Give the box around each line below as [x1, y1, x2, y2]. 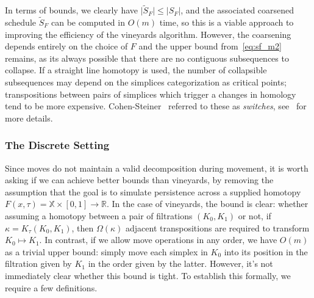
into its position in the [224, 245, 308, 258]
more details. [5, 111, 53, 124]
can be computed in [51, 16, 125, 29]
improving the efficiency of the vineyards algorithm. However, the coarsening [5, 27, 291, 40]
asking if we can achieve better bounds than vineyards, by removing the [5, 173, 274, 186]
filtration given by [5, 257, 72, 270]
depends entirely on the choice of [5, 40, 128, 53]
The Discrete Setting [5, 137, 110, 153]
